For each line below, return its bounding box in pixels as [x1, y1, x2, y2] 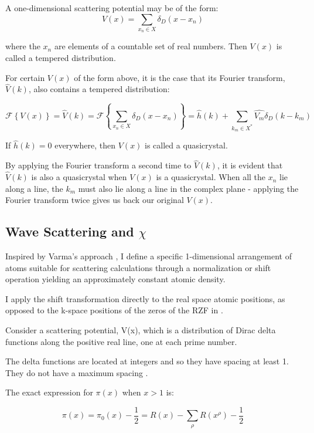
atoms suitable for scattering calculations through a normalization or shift [5, 261, 271, 273]
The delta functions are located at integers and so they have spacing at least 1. [5, 355, 289, 367]
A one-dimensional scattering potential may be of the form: [5, 2, 219, 13]
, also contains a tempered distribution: [28, 83, 170, 95]
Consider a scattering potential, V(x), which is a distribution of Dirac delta [5, 324, 276, 336]
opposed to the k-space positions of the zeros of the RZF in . [5, 304, 223, 316]
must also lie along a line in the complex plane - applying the [78, 182, 299, 194]
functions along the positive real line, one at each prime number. [5, 335, 237, 347]
